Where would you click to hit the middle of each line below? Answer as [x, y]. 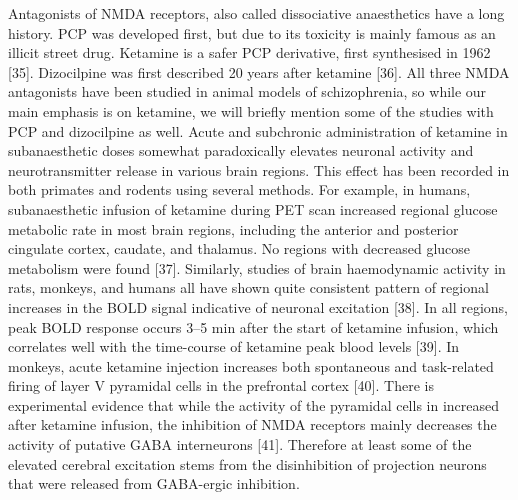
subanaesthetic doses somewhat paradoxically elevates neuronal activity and [241, 150]
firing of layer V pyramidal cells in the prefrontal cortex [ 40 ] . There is [221, 385]
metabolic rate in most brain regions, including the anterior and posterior [233, 228]
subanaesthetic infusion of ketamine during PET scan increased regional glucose [253, 208]
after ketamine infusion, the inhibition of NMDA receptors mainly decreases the [252, 424]
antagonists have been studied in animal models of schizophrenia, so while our [247, 91]
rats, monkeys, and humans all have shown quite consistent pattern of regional [248, 287]
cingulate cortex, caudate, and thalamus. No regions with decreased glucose [239, 248]
